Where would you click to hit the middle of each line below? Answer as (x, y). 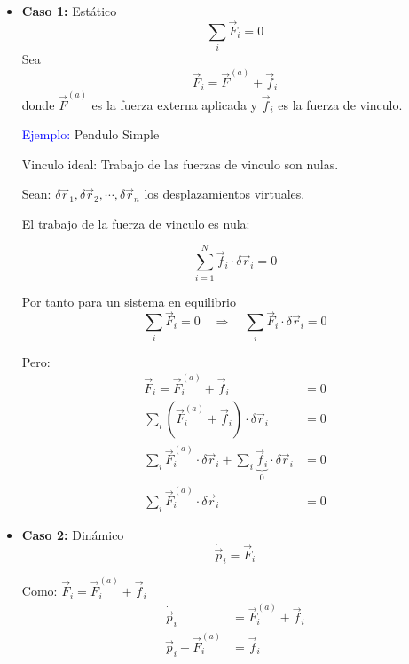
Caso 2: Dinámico (73, 534)
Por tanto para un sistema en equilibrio (129, 301)
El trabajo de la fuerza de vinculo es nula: (136, 223)
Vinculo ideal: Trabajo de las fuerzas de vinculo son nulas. (180, 164)
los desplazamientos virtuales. (224, 194)
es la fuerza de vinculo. (340, 104)
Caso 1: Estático (69, 11)
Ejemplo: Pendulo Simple (90, 134)
